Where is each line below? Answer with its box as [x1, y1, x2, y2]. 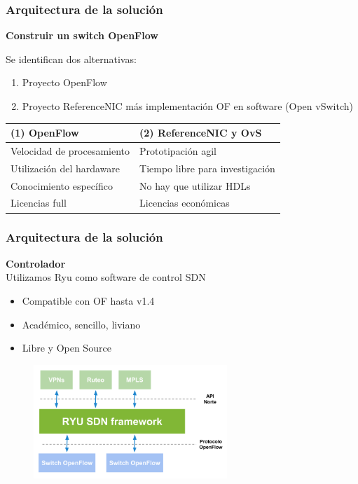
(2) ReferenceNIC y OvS [139, 125, 262, 140]
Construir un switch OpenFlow [6, 28, 158, 43]
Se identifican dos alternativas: [6, 51, 137, 66]
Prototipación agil [139, 143, 216, 158]
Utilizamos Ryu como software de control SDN [6, 270, 206, 284]
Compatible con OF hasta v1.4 [22, 293, 155, 307]
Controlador [6, 256, 66, 270]
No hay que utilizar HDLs [139, 178, 251, 193]
